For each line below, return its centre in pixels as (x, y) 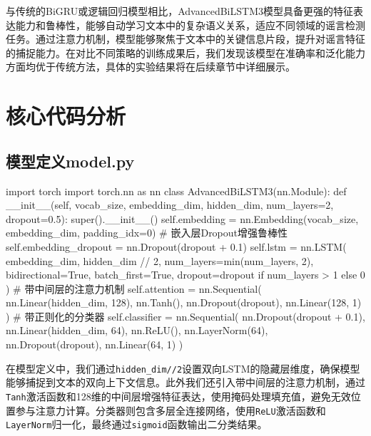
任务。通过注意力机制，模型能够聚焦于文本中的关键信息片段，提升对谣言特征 (185, 39)
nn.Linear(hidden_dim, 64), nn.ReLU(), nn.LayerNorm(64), (137, 330)
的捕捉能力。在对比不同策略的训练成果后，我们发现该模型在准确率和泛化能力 (185, 52)
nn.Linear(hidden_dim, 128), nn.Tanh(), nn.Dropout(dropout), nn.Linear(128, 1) (184, 302)
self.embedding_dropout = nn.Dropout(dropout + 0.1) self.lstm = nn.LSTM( (176, 246)
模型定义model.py (70, 161)
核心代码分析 (66, 116)
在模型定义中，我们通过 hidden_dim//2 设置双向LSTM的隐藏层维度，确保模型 (183, 368)
